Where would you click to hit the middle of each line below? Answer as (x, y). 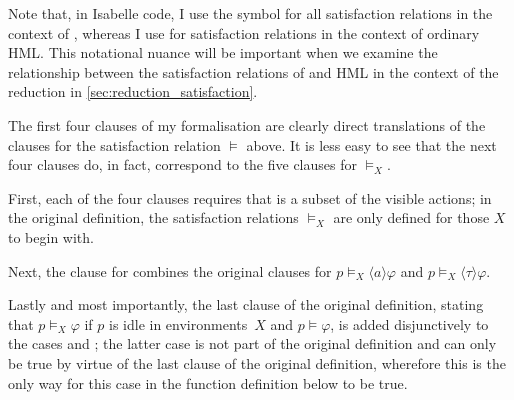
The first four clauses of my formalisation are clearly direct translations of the (247, 124)
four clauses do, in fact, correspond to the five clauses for (182, 164)
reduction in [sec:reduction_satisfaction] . (133, 91)
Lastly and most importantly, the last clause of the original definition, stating (246, 304)
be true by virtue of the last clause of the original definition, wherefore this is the (257, 362)
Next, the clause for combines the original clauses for (170, 270)
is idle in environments (178, 323)
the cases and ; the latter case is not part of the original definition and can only (252, 343)
